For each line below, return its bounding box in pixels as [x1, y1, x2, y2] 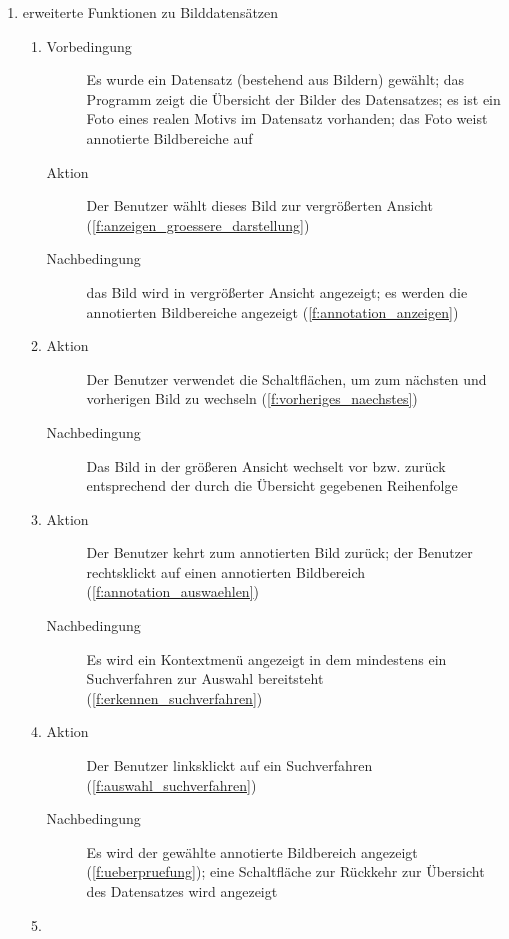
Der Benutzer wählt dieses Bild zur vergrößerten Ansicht [86, 195, 433, 216]
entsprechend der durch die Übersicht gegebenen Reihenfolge [86, 475, 458, 496]
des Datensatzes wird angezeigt [86, 881, 278, 901]
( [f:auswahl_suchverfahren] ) [86, 774, 257, 795]
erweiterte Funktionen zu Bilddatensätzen [22, 2, 279, 22]
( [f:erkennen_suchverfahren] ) [86, 687, 263, 708]
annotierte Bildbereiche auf [86, 127, 253, 148]
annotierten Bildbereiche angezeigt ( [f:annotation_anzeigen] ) [86, 301, 459, 322]
